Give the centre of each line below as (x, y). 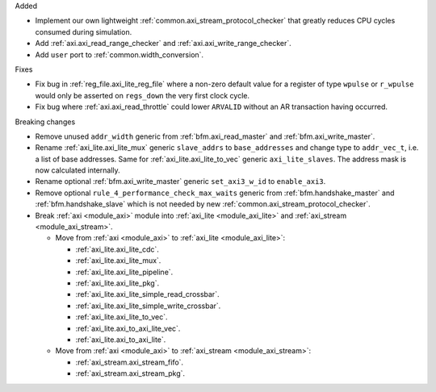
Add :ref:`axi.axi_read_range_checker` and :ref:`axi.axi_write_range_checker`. (163, 44)
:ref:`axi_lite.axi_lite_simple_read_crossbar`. (147, 294)
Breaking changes (45, 122)
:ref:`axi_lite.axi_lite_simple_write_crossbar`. (148, 306)
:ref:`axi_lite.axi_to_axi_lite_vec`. (128, 328)
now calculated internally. (78, 170)
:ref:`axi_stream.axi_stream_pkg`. (130, 373)
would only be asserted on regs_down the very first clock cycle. (143, 95)
